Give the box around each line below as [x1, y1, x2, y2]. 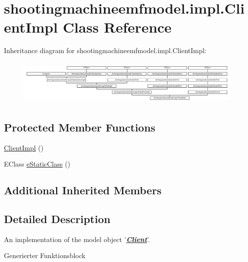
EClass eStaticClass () [4, 159, 70, 169]
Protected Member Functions [4, 119, 156, 134]
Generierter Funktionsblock [4, 250, 85, 261]
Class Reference [62, 17, 172, 37]
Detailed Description [4, 211, 111, 226]
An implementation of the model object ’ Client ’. [4, 234, 150, 244]
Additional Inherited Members [4, 183, 162, 198]
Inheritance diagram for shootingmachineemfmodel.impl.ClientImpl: [4, 45, 207, 56]
